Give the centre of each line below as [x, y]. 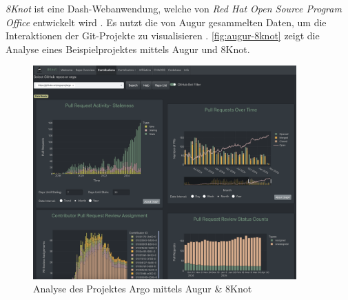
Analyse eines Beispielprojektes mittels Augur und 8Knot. [128, 49]
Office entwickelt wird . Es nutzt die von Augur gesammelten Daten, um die [166, 22]
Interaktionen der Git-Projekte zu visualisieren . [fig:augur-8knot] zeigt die [163, 36]
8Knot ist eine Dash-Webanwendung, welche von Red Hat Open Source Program [174, 8]
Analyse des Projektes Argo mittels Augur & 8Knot [143, 289]
